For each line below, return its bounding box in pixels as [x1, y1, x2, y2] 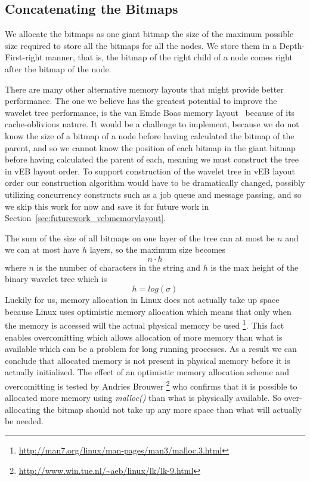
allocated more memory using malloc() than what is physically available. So [5, 391, 282, 404]
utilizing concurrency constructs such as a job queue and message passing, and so [5, 188, 302, 200]
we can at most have [5, 243, 80, 256]
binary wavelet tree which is [5, 272, 107, 285]
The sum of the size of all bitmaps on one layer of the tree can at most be [5, 231, 275, 244]
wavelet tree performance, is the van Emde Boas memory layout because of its [5, 106, 295, 118]
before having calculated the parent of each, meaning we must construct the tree [5, 153, 299, 166]
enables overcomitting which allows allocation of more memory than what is [5, 330, 283, 343]
